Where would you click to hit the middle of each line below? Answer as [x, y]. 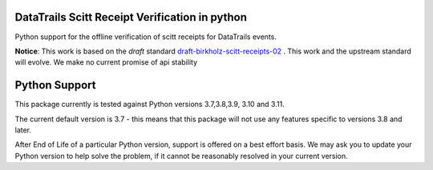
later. [23, 130]
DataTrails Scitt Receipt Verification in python [131, 17]
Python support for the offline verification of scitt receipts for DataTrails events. [146, 37]
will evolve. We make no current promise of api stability [106, 62]
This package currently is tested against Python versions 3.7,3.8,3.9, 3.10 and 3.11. [150, 105]
